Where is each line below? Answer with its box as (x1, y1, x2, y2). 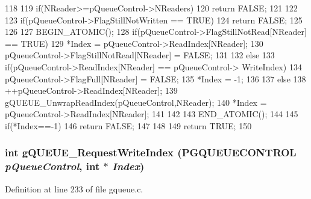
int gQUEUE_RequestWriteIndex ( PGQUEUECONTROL (5, 145, 297, 160)
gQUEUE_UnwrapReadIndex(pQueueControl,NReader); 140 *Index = (5, 96, 267, 108)
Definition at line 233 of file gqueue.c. (5, 182, 143, 195)
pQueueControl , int (5, 159, 100, 174)
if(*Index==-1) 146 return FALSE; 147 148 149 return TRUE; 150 (5, 119, 252, 132)
